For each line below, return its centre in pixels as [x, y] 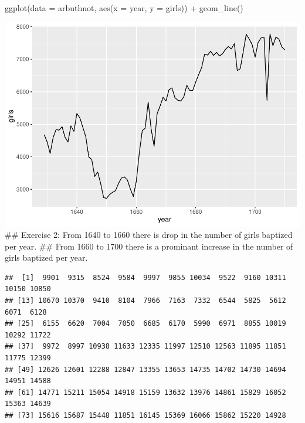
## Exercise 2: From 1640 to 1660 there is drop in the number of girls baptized [149, 235]
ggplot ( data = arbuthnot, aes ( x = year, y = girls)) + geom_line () [124, 8]
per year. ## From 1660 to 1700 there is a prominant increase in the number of [149, 246]
